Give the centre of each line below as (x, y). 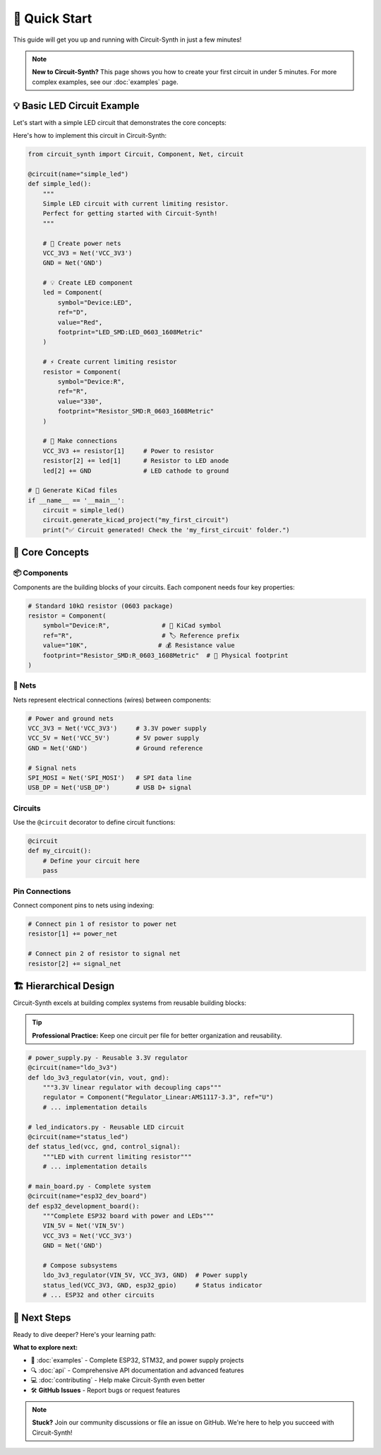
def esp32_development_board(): (84, 1206)
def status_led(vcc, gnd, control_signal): (104, 1147)
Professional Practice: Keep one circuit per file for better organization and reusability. (157, 1035)
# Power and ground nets (71, 718)
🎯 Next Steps (42, 1318)
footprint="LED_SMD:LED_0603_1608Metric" (130, 332)
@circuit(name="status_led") (78, 1137)
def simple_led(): (60, 184)
